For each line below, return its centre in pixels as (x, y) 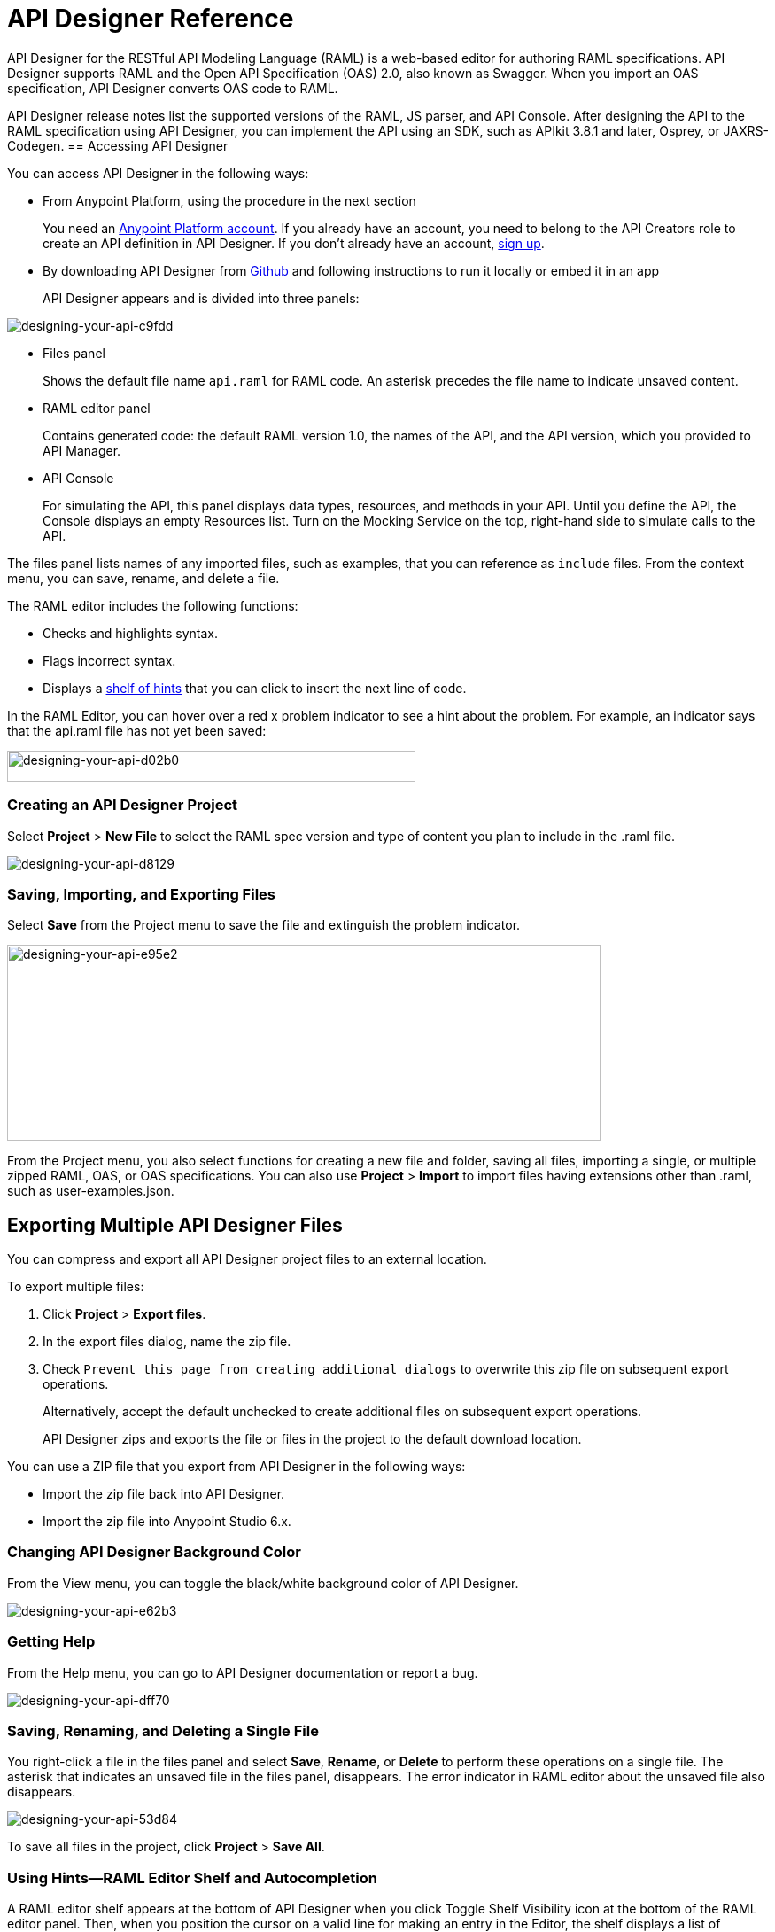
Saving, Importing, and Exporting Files (141, 894)
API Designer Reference (151, 19)
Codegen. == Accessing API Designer (118, 145)
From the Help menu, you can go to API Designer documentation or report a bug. (243, 1672)
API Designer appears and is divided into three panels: (201, 298)
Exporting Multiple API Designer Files (175, 1225)
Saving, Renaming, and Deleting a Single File (163, 1730)
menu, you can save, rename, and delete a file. (143, 578)
